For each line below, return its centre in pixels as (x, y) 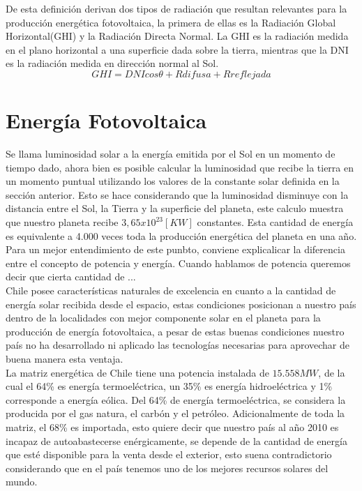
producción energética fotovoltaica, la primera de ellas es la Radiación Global (171, 22)
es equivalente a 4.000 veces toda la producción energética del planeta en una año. (181, 235)
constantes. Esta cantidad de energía (275, 222)
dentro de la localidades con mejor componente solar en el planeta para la (163, 318)
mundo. (22, 482)
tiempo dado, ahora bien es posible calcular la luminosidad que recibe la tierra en (180, 167)
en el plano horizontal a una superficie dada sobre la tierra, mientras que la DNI (177, 49)
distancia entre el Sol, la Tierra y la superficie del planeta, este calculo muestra (175, 208)
